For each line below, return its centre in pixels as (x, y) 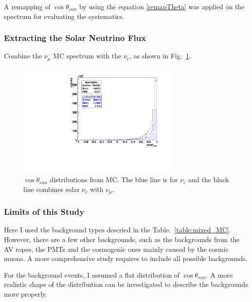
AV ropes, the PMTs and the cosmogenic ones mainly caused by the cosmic (116, 249)
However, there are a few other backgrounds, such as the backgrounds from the (122, 239)
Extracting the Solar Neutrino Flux (75, 38)
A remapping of (27, 6)
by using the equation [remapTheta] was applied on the (162, 6)
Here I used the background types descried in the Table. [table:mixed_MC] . (117, 230)
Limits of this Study (44, 212)
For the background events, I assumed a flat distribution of (92, 274)
